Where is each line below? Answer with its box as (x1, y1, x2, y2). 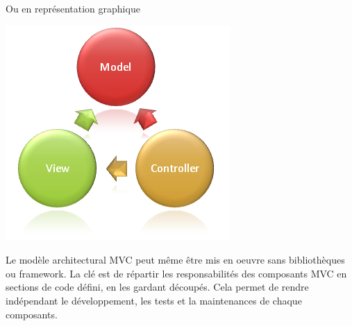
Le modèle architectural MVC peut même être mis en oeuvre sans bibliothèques (6, 252, 345, 267)
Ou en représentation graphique (6, 1, 140, 15)
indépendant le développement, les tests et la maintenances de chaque (6, 293, 302, 307)
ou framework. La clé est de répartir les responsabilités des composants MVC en (6, 266, 347, 280)
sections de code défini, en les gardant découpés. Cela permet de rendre (6, 280, 309, 294)
